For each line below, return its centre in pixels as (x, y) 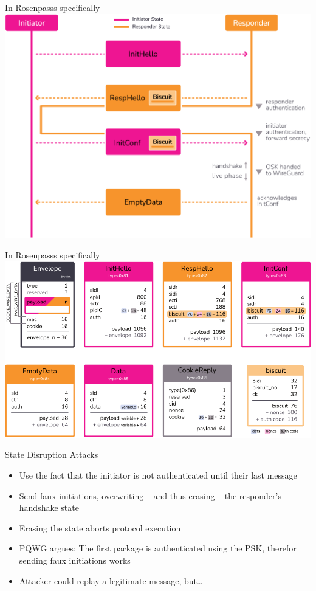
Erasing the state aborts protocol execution (100, 527)
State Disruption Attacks (52, 454)
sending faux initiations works (75, 560)
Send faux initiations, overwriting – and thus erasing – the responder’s (150, 495)
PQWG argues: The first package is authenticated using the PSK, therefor (158, 548)
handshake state (49, 507)
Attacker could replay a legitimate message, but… (111, 580)
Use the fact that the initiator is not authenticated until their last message (158, 475)
